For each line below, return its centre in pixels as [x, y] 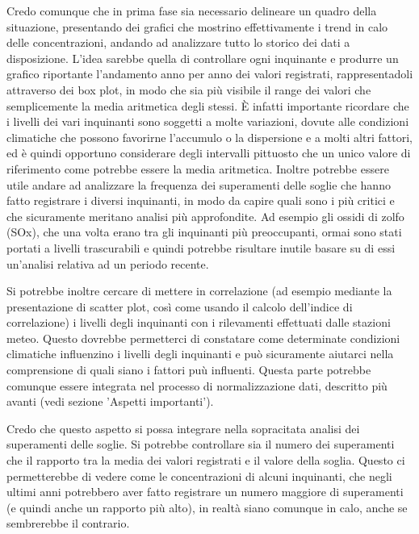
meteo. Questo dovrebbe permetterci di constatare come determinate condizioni [203, 338]
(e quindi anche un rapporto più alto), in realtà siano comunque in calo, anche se [207, 507]
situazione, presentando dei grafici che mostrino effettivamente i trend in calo [197, 26]
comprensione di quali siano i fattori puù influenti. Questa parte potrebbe [189, 370]
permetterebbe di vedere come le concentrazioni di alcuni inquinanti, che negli [199, 476]
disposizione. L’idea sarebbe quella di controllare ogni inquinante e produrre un [203, 58]
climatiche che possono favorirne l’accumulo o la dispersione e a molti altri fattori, [209, 137]
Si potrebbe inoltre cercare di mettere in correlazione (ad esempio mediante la [199, 291]
